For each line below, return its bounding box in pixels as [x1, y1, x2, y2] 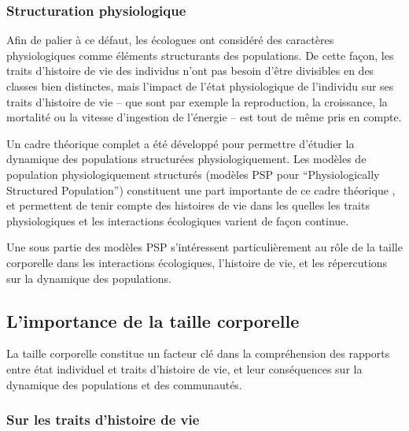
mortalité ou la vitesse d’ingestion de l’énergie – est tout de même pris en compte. [6, 109, 402, 125]
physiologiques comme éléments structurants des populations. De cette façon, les [6, 46, 394, 63]
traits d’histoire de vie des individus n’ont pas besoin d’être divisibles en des [6, 62, 374, 79]
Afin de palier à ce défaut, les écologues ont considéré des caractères [6, 32, 334, 48]
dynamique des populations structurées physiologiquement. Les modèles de [6, 150, 367, 167]
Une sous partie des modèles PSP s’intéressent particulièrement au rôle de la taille [6, 239, 403, 255]
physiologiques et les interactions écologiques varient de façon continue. [6, 212, 349, 229]
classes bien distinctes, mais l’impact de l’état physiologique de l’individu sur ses [6, 78, 394, 94]
